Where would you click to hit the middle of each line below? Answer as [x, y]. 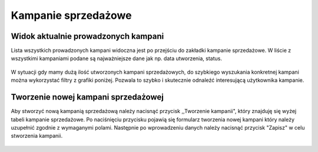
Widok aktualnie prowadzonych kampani [87, 36]
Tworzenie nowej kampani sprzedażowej [87, 97]
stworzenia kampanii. [37, 136]
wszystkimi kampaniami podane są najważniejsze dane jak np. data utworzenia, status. [117, 58]
